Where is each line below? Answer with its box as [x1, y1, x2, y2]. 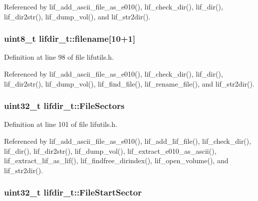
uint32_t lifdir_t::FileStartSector [4, 186, 142, 199]
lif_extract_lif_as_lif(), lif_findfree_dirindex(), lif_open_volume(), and [4, 155, 229, 166]
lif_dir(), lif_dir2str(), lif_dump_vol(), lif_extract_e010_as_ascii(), [4, 145, 217, 156]
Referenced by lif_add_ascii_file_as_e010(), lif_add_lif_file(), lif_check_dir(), [4, 136, 252, 146]
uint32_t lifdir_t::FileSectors [4, 100, 125, 112]
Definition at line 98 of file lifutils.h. [4, 52, 114, 62]
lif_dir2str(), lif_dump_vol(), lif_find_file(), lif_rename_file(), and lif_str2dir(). [4, 78, 255, 89]
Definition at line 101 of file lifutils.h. [4, 119, 118, 129]
